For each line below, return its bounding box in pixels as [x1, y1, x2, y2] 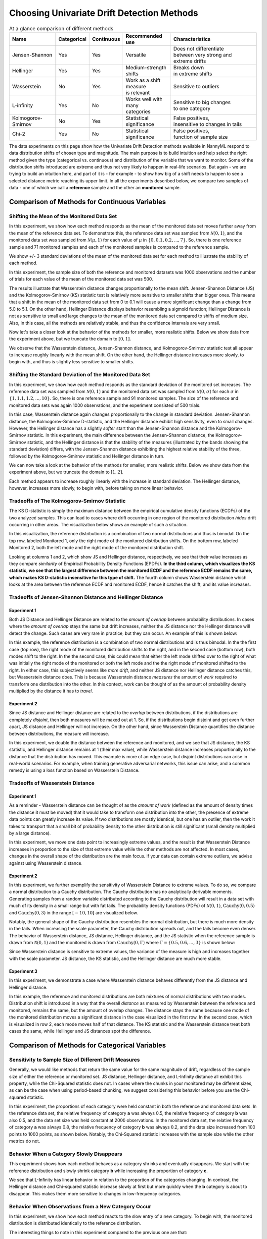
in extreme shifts [173, 70, 213, 77]
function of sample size [173, 133, 228, 140]
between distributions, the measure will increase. [9, 731, 110, 736]
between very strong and [173, 51, 232, 58]
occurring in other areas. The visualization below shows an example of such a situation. [9, 521, 188, 527]
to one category [173, 105, 211, 112]
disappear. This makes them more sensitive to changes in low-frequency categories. [9, 1190, 181, 1196]
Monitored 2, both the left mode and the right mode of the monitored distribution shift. [9, 545, 184, 551]
